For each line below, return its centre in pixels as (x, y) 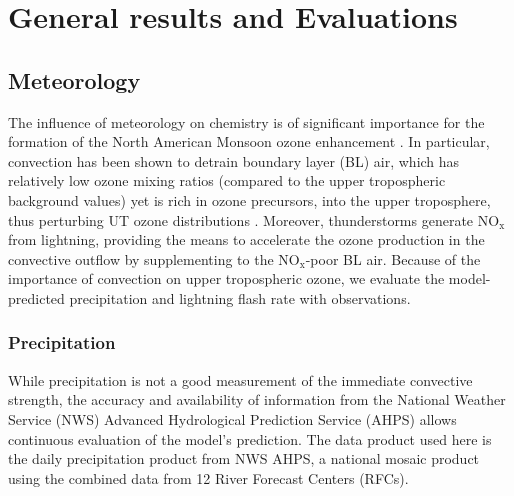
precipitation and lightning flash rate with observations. (240, 297)
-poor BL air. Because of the (393, 258)
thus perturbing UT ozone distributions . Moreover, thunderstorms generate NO (254, 219)
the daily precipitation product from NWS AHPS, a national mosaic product (244, 458)
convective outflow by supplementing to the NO (154, 258)
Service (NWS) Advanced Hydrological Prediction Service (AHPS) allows (232, 418)
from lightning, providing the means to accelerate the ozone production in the (246, 239)
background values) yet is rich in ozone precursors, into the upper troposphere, (249, 199)
